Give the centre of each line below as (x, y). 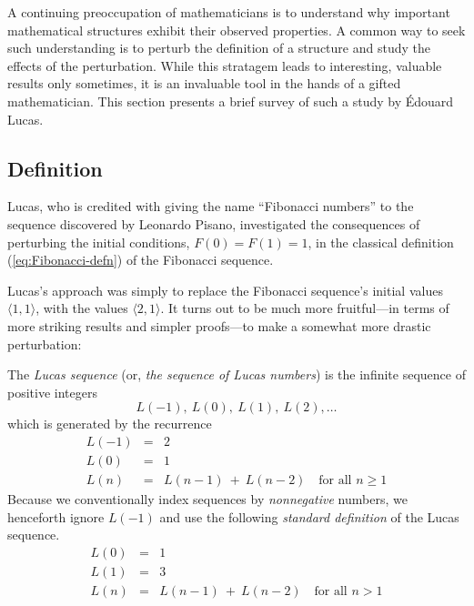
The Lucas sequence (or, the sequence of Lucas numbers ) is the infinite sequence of (237, 374)
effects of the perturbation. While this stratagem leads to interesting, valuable (225, 65)
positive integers (52, 392)
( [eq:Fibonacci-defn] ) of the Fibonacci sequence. (141, 260)
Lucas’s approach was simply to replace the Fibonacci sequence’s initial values (225, 290)
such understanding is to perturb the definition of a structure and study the (219, 48)
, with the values (82, 308)
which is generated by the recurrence (110, 424)
